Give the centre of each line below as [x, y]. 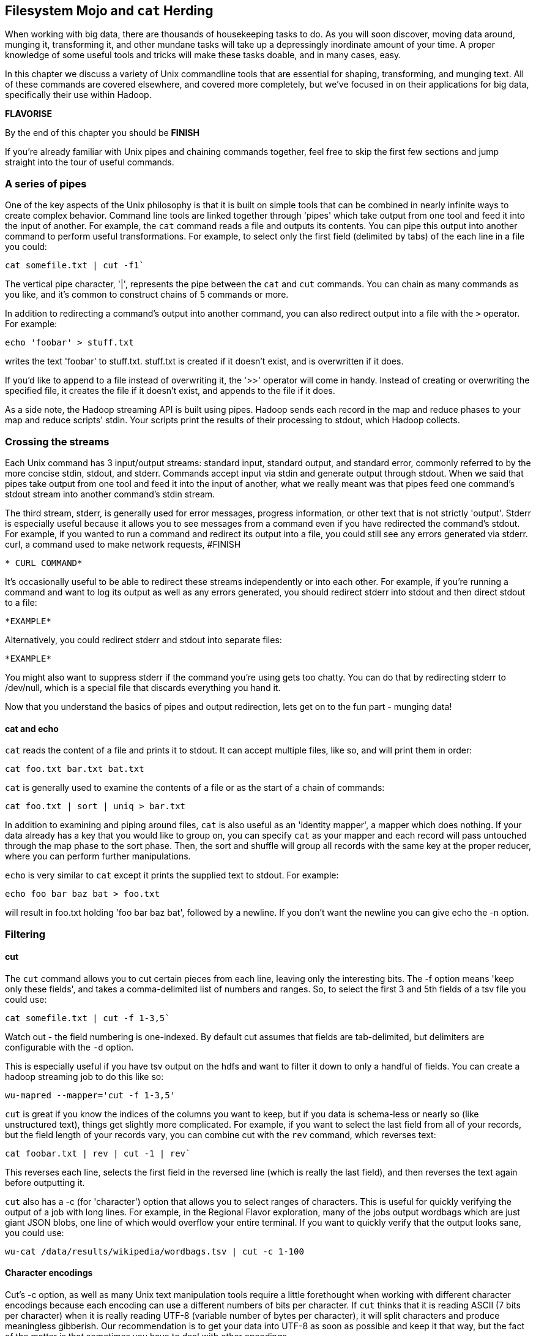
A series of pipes [46, 183]
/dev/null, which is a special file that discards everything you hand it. [143, 687]
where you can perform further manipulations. [98, 856]
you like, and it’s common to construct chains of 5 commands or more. [147, 295]
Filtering [25, 934]
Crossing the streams [57, 441]
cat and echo [32, 728]
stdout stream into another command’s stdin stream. [110, 494]
